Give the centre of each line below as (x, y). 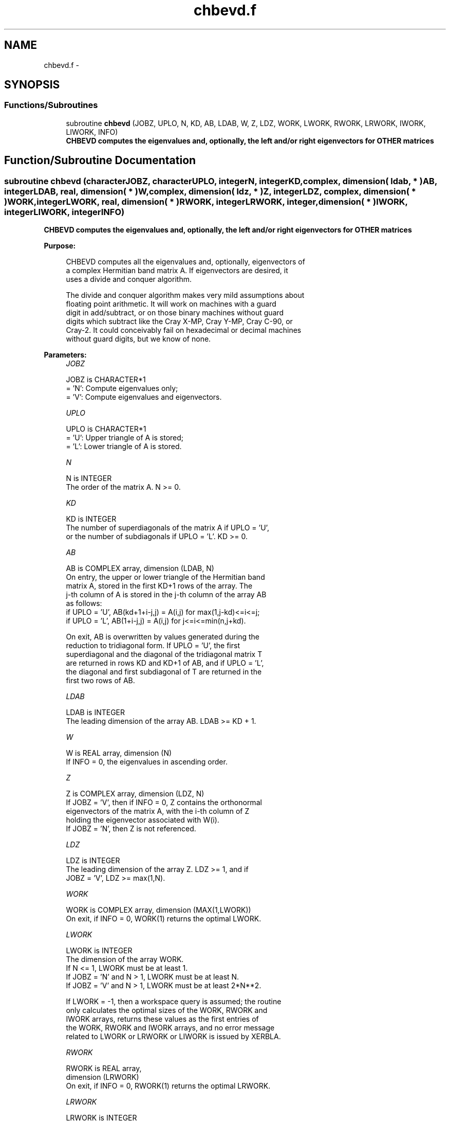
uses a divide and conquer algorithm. (129, 279)
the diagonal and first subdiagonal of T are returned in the (164, 672)
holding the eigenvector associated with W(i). (143, 820)
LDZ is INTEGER (93, 861)
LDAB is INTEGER (96, 713)
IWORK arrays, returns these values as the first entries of (162, 1019)
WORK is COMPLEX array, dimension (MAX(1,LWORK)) (158, 910)
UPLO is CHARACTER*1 (106, 429)
